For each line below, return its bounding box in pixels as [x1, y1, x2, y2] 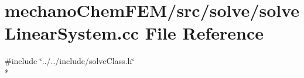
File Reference [145, 21, 264, 45]
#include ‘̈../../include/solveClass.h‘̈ [5, 55, 135, 67]
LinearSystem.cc [5, 21, 139, 45]
